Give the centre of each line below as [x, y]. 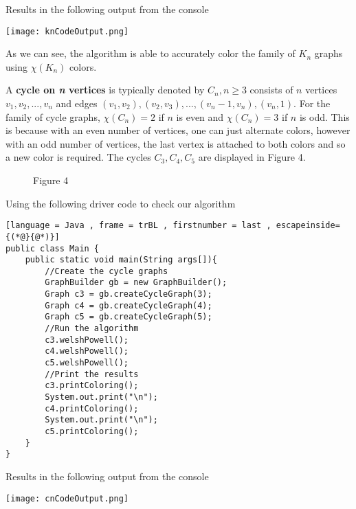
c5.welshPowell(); [87, 363]
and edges [77, 103]
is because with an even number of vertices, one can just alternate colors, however [178, 130]
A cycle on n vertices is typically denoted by [105, 90]
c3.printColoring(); [92, 386]
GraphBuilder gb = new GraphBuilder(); [136, 283]
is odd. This [324, 116]
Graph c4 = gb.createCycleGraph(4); [129, 305]
